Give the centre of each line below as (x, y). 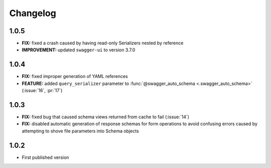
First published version (45, 157)
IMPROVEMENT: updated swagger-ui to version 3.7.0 (79, 50)
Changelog (33, 13)
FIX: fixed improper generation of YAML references (75, 76)
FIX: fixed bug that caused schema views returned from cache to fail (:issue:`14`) (106, 117)
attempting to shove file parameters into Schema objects (80, 131)
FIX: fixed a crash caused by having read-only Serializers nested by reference (103, 43)
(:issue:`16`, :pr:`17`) (42, 91)
